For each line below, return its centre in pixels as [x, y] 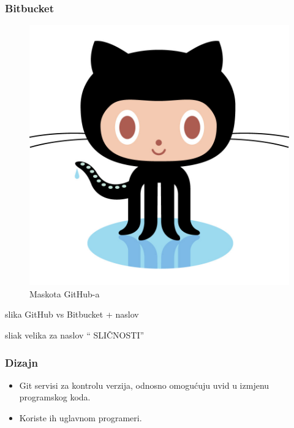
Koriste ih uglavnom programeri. [81, 418]
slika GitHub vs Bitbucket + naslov [72, 314]
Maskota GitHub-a [65, 293]
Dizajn [21, 362]
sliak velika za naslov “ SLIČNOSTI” [75, 335]
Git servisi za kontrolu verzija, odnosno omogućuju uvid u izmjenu [144, 385]
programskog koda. [55, 397]
